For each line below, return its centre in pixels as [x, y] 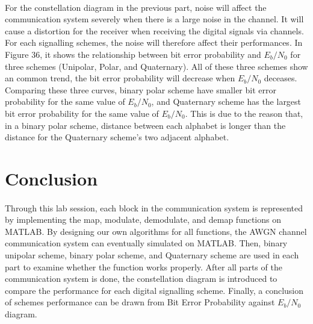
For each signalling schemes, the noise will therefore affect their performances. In [154, 42]
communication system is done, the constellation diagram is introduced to [141, 279]
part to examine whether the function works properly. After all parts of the [144, 266]
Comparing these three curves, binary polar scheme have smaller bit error [141, 89]
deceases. [280, 78]
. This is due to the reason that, [244, 113]
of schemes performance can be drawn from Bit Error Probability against [140, 302]
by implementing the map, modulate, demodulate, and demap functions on [143, 220]
